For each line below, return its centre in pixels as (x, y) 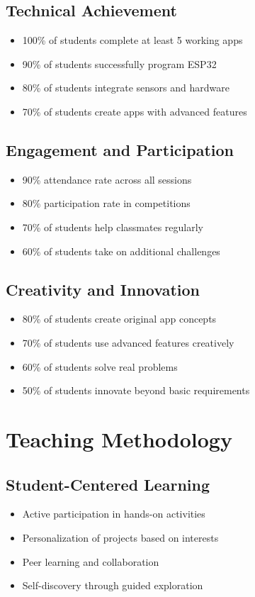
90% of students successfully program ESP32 (119, 63)
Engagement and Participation (120, 149)
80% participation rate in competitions (106, 203)
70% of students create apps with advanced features (135, 111)
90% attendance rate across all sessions (107, 179)
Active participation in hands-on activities (114, 514)
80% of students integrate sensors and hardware (126, 88)
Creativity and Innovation (103, 289)
